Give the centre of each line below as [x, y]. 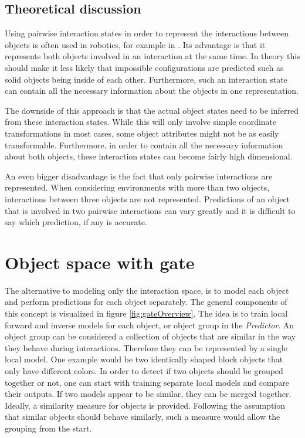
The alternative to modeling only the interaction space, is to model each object [147, 290]
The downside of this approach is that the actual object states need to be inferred [152, 110]
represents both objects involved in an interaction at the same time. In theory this [152, 56]
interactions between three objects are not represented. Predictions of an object [148, 198]
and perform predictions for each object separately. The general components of [146, 302]
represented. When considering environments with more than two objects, [137, 187]
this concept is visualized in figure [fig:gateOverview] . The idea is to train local [146, 313]
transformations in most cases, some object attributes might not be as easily [142, 133]
